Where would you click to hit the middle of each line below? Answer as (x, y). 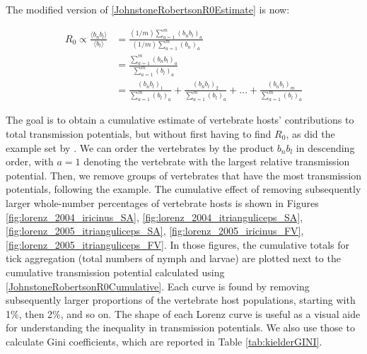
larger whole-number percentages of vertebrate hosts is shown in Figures (162, 202)
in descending (325, 147)
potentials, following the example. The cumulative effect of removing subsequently (183, 189)
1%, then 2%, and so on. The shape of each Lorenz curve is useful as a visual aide (183, 313)
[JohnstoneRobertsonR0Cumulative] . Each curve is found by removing (158, 286)
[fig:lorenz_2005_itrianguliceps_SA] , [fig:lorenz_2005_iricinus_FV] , (155, 231)
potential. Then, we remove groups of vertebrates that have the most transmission (184, 175)
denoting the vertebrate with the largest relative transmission (217, 161)
